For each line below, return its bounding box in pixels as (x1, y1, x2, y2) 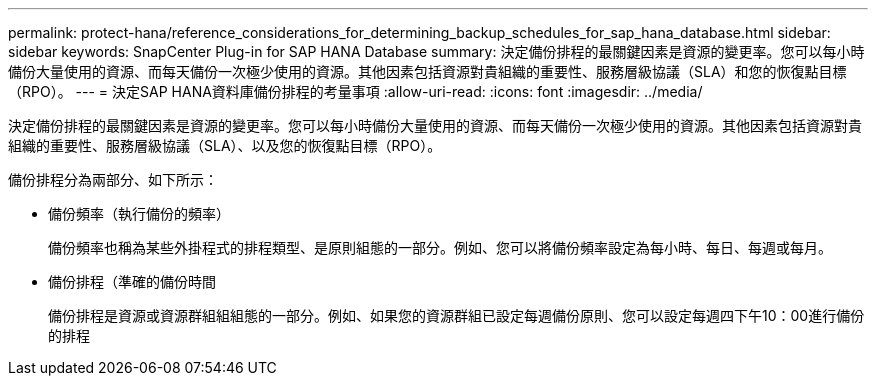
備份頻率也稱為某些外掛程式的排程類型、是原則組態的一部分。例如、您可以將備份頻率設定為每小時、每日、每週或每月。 (48, 239, 832, 256)
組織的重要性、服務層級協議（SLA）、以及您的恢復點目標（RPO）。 (8, 137, 442, 154)
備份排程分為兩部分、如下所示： (8, 171, 218, 188)
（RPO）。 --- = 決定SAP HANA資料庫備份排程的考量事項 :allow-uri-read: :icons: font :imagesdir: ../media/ (8, 83, 703, 100)
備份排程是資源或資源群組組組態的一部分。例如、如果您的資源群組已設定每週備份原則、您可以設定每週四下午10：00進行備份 (48, 307, 865, 324)
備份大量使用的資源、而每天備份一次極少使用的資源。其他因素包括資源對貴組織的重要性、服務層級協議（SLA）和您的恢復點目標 (8, 63, 847, 80)
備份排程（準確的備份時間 (48, 273, 216, 290)
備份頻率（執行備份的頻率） (48, 205, 230, 222)
